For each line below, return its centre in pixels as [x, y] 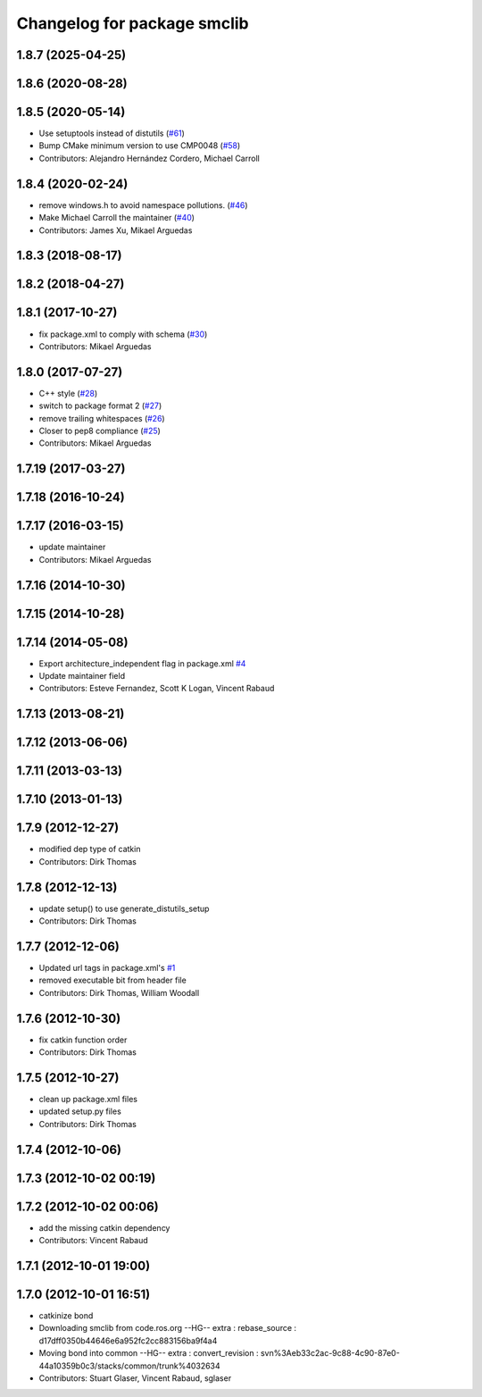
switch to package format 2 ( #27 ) [100, 406]
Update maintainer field [82, 676]
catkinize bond [66, 1315]
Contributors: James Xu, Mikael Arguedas [116, 230]
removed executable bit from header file [112, 980]
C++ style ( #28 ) [68, 393]
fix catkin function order [83, 1040]
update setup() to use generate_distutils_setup [124, 908]
